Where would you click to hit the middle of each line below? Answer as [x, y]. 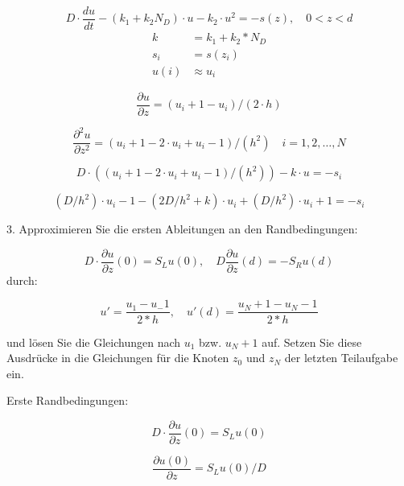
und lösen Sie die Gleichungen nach [94, 342]
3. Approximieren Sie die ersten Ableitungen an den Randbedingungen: [182, 229]
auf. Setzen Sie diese [312, 342]
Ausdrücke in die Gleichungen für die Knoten [118, 358]
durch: [22, 280]
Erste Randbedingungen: [68, 400]
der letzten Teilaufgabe [341, 358]
